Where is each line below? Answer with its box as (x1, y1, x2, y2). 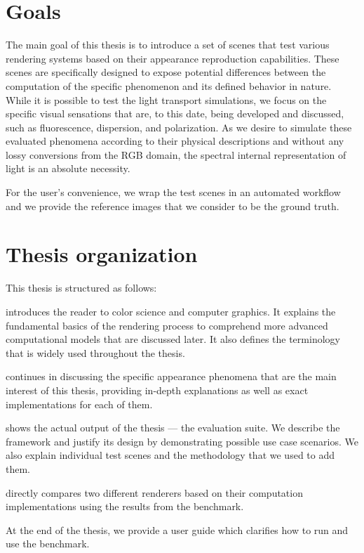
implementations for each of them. (6, 396, 153, 411)
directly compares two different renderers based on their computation (6, 485, 303, 500)
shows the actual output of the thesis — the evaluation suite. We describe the (6, 420, 340, 435)
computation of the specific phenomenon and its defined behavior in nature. (6, 78, 332, 93)
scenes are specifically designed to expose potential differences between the (6, 65, 326, 79)
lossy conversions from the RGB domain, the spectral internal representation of (6, 147, 346, 162)
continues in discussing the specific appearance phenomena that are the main (6, 369, 337, 384)
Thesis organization (6, 240, 198, 268)
